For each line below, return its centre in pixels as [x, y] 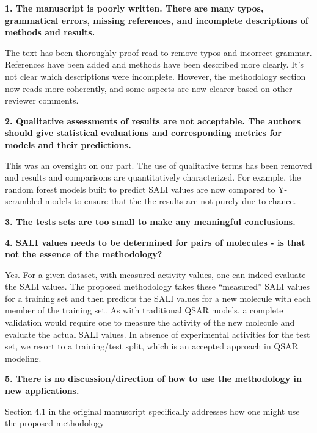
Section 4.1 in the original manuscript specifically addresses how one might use [152, 411]
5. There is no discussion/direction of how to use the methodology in [153, 378]
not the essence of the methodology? [84, 254]
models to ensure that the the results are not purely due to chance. [170, 201]
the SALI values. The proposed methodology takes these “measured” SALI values [158, 286]
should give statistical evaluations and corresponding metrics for [143, 133]
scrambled [24, 201]
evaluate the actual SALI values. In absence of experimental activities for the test [158, 334]
